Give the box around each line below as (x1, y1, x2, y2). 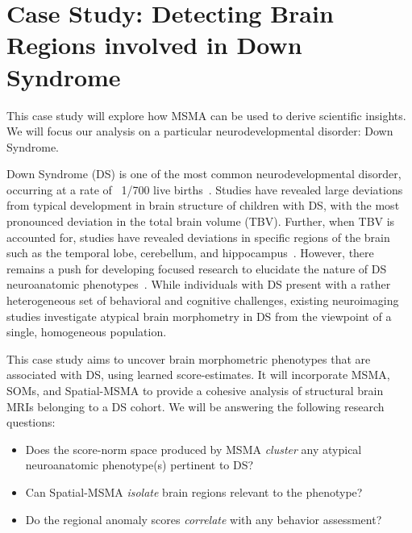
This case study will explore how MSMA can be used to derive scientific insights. (6, 106, 406, 123)
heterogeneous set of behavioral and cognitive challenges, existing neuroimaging (6, 292, 399, 309)
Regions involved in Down (6, 28, 302, 61)
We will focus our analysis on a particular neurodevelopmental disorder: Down (6, 123, 393, 139)
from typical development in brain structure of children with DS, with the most (6, 197, 400, 214)
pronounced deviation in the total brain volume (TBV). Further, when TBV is (6, 213, 395, 230)
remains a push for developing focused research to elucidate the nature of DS (6, 260, 387, 277)
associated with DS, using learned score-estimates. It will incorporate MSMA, (6, 366, 390, 383)
